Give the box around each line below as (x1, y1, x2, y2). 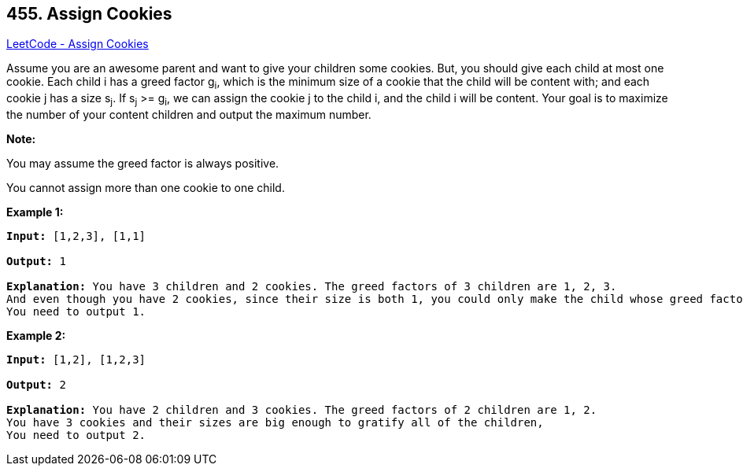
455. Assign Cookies (6, 4, 172, 24)
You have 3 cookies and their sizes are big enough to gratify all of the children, (6, 416, 544, 430)
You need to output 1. (6, 305, 146, 319)
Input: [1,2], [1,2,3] (6, 353, 146, 367)
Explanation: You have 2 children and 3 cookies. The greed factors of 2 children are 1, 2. (6, 404, 597, 417)
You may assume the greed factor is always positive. (6, 157, 279, 171)
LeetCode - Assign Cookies (6, 37, 149, 51)
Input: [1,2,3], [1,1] (6, 230, 146, 243)
